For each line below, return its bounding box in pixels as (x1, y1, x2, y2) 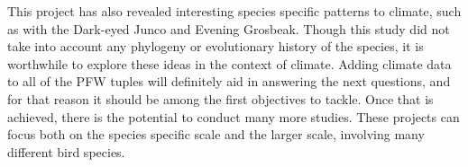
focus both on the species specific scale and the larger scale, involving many (7, 125, 425, 144)
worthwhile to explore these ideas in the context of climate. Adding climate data (7, 54, 452, 73)
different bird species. (7, 142, 125, 161)
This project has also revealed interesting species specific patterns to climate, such (7, 2, 462, 20)
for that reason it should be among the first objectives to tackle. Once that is (7, 89, 434, 108)
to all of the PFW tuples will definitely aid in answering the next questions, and (7, 72, 451, 91)
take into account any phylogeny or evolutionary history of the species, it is (7, 37, 424, 56)
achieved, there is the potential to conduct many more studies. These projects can (7, 107, 460, 126)
